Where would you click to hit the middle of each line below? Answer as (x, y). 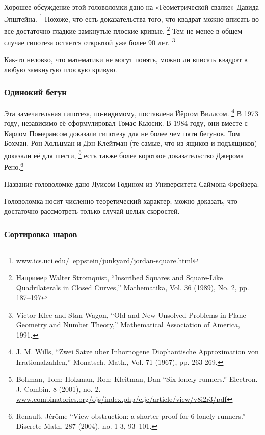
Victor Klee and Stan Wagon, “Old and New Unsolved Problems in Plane (131, 314)
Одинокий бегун (35, 92)
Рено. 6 (14, 166)
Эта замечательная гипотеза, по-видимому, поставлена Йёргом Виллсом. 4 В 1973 (131, 112)
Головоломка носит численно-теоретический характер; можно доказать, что (121, 201)
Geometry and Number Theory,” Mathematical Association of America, (128, 325)
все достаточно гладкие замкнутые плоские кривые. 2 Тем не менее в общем (123, 30)
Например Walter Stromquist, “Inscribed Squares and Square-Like (120, 277)
